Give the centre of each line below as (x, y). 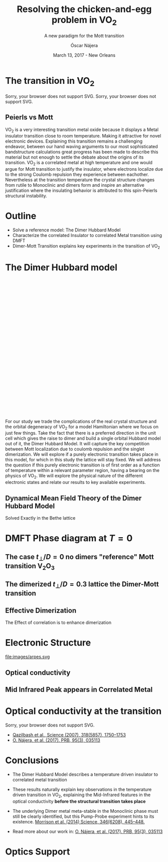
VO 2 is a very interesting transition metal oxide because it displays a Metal (82, 130)
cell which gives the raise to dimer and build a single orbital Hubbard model (83, 438)
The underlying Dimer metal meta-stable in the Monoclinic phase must (85, 811)
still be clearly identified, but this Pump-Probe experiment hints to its (83, 816)
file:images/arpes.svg (28, 657)
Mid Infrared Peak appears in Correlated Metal (79, 690)
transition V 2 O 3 (30, 566)
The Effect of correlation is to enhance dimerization (58, 623)
